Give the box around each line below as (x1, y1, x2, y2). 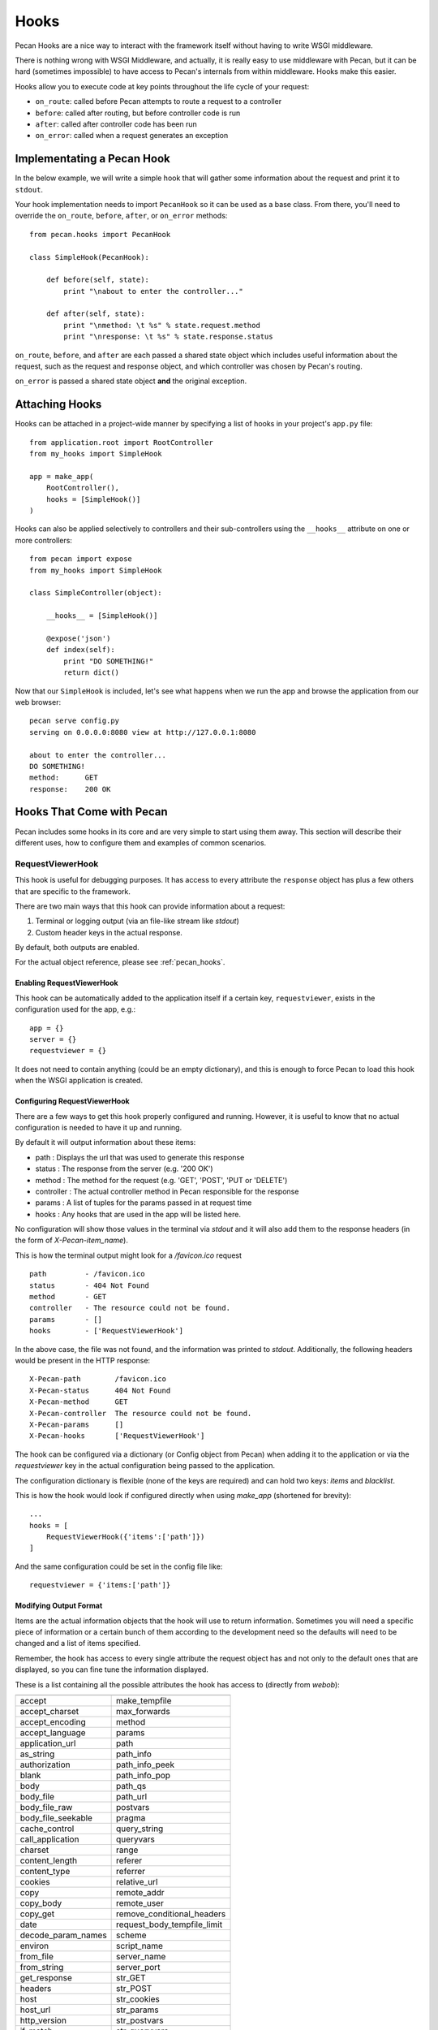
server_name (116, 1950, 166, 1962)
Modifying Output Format (15, 1600, 103, 1611)
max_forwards (116, 1705, 170, 1717)
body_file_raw (19, 1801, 73, 1812)
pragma (116, 1812, 146, 1823)
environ (19, 1940, 49, 1951)
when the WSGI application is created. (15, 1076, 144, 1086)
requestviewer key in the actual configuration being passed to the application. (15, 1461, 276, 1471)
